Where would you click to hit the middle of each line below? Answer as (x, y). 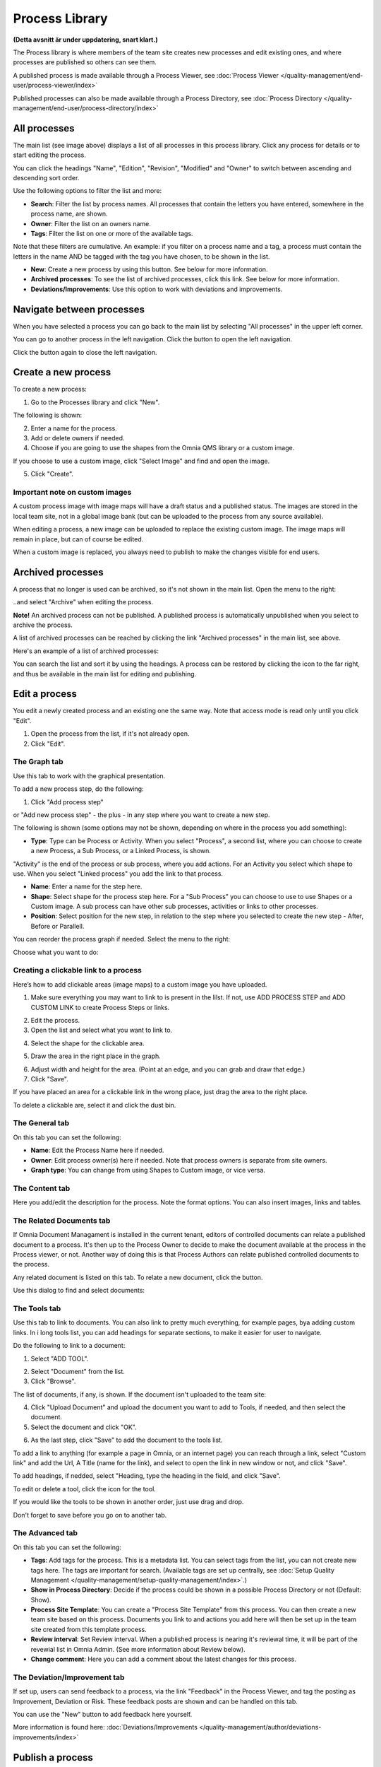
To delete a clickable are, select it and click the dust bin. (95, 1105)
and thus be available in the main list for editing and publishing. (105, 674)
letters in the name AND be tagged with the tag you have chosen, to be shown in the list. (141, 256)
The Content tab (42, 1188)
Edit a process (45, 694)
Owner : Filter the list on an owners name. (91, 223)
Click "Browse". (53, 1381)
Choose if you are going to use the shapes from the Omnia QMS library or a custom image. (163, 448)
